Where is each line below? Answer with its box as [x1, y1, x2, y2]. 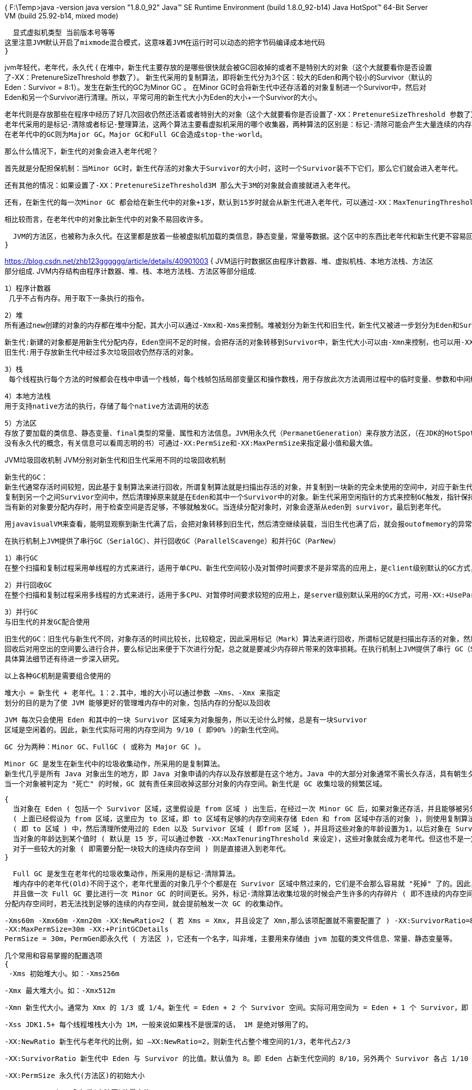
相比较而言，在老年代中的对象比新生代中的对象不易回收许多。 [4, 215, 207, 223]
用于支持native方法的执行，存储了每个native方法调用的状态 [4, 402, 209, 410]
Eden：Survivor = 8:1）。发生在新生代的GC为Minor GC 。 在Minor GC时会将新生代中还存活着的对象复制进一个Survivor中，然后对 [4, 83, 427, 91]
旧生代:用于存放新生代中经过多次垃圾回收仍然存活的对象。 [4, 348, 198, 356]
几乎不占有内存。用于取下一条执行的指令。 [8, 294, 149, 302]
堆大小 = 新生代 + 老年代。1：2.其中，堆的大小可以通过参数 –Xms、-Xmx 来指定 [4, 689, 281, 697]
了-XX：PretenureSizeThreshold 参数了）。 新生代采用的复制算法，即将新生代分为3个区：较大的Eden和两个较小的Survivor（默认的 [4, 73, 432, 81]
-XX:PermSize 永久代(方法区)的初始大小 [4, 1072, 145, 1080]
